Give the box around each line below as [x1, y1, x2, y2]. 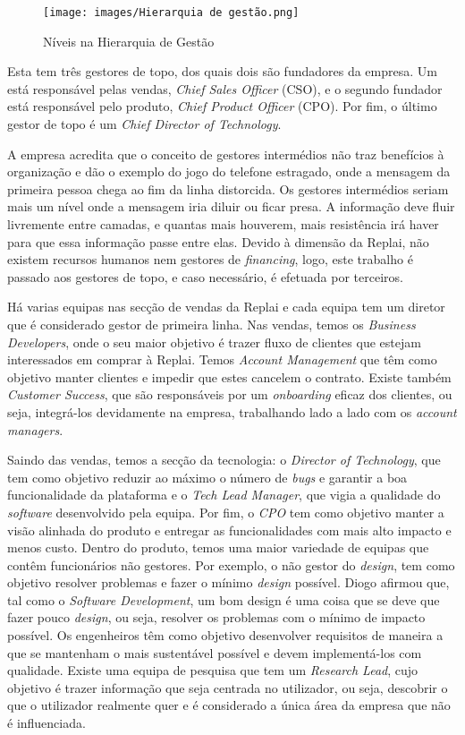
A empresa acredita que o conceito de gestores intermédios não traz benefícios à [7, 144, 444, 163]
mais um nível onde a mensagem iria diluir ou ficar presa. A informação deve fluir [7, 197, 455, 216]
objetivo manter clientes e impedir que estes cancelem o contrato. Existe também [7, 367, 452, 386]
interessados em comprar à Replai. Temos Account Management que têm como [7, 350, 437, 369]
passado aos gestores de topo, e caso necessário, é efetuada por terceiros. [7, 267, 403, 286]
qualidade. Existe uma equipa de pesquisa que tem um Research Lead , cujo [7, 661, 418, 679]
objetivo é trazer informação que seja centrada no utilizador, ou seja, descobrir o [7, 678, 448, 697]
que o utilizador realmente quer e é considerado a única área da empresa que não [7, 696, 451, 714]
